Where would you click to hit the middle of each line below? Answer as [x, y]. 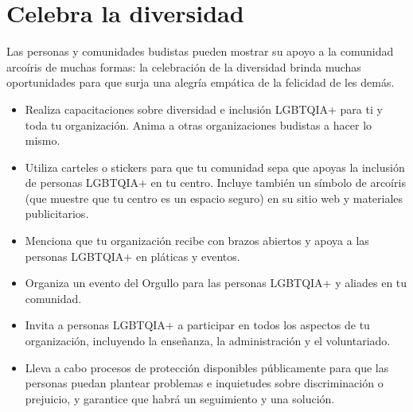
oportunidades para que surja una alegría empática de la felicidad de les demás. [201, 82]
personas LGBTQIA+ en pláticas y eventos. [132, 256]
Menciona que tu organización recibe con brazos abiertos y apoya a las [197, 241]
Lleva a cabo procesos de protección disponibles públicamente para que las [207, 367]
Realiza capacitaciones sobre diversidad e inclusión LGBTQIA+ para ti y [204, 109]
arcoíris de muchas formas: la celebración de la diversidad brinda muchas [184, 66]
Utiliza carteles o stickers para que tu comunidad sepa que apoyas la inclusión [215, 167]
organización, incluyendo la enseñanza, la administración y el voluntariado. [208, 341]
